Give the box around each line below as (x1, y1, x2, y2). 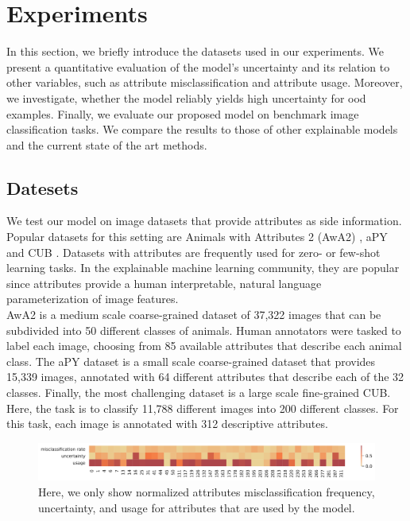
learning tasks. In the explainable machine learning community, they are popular (6, 259, 400, 276)
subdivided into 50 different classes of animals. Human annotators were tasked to (6, 321, 401, 338)
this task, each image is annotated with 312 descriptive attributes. (6, 415, 328, 432)
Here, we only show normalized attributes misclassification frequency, (38, 484, 375, 500)
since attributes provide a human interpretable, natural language (6, 274, 322, 291)
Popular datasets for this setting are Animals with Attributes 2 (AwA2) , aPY (6, 228, 388, 245)
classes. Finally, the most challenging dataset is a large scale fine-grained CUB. (6, 384, 391, 401)
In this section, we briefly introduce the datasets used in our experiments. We (6, 43, 385, 60)
